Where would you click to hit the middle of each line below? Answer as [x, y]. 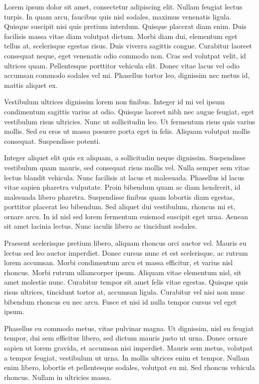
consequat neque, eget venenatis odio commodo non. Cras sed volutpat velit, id [125, 55]
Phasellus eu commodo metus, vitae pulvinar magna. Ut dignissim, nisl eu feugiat [129, 328]
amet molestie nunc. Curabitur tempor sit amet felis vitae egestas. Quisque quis [126, 282]
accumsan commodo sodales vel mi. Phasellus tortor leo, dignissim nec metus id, [127, 75]
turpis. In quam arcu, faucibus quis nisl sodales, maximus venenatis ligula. [118, 16]
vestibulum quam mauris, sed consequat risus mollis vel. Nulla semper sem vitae [127, 167]
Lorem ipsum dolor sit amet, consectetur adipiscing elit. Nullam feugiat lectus [123, 6]
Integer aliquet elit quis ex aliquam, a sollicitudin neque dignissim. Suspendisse [125, 158]
